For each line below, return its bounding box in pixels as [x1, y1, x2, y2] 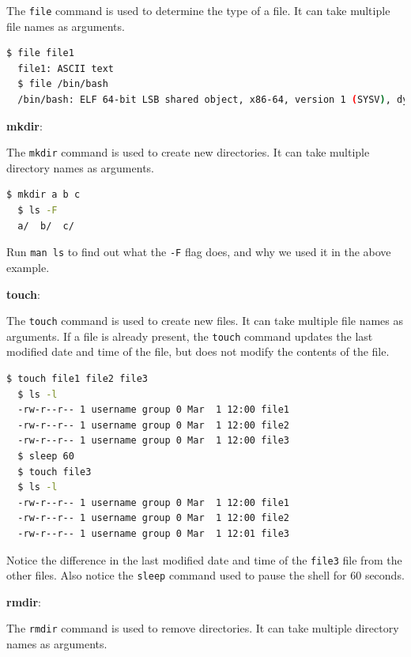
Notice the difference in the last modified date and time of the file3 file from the [6, 551, 402, 568]
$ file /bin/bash [17, 78, 108, 90]
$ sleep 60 [17, 450, 74, 462]
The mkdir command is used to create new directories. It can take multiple [6, 144, 370, 160]
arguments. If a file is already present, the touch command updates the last [6, 327, 373, 344]
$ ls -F [17, 205, 58, 217]
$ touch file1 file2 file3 [6, 373, 148, 384]
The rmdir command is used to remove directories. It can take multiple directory [6, 620, 399, 636]
